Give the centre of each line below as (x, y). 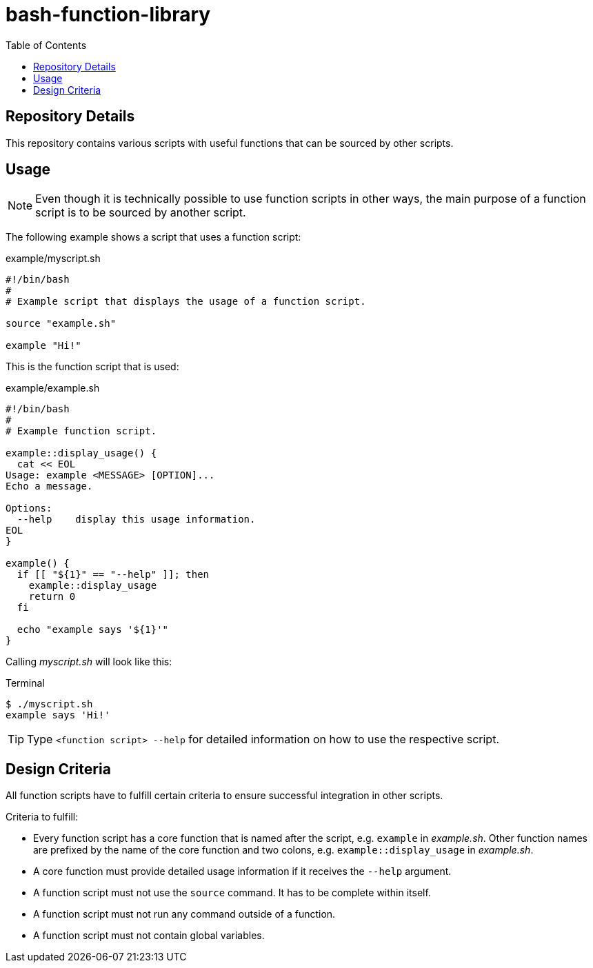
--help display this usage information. (136, 520)
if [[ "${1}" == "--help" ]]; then (113, 575)
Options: (29, 508)
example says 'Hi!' (58, 715)
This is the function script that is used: (92, 367)
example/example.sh (53, 388)
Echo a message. (49, 486)
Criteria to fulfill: (42, 817)
